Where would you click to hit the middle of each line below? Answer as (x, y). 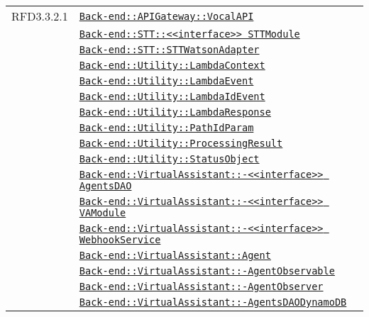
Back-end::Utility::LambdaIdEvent (172, 96)
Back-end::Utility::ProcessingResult (181, 143)
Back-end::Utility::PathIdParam (166, 128)
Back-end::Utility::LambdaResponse (175, 112)
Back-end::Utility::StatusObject (169, 159)
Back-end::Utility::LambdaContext (172, 65)
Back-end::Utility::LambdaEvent (166, 81)
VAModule (103, 213)
